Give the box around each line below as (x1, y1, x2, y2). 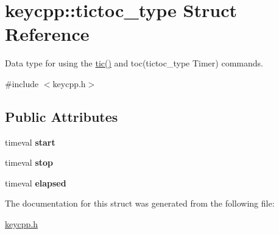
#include (5, 77, 39, 90)
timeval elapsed (5, 176, 66, 189)
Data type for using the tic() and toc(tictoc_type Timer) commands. (5, 57, 263, 69)
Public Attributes (5, 107, 118, 126)
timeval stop (5, 156, 54, 169)
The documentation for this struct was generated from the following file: (5, 197, 275, 210)
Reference (5, 21, 90, 46)
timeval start (5, 135, 55, 148)
